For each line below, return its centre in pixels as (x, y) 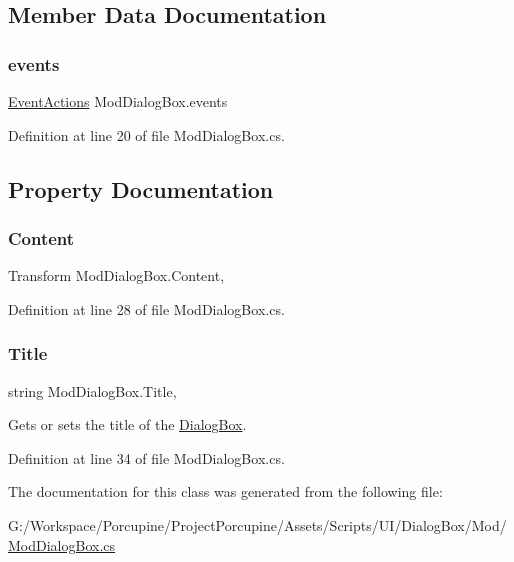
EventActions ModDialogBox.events (118, 101)
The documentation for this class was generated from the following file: (225, 491)
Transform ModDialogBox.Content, (116, 275)
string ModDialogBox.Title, (92, 390)
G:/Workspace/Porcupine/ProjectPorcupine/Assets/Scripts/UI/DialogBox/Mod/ (257, 524)
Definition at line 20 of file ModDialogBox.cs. (146, 134)
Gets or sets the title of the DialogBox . (127, 424)
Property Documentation (141, 188)
